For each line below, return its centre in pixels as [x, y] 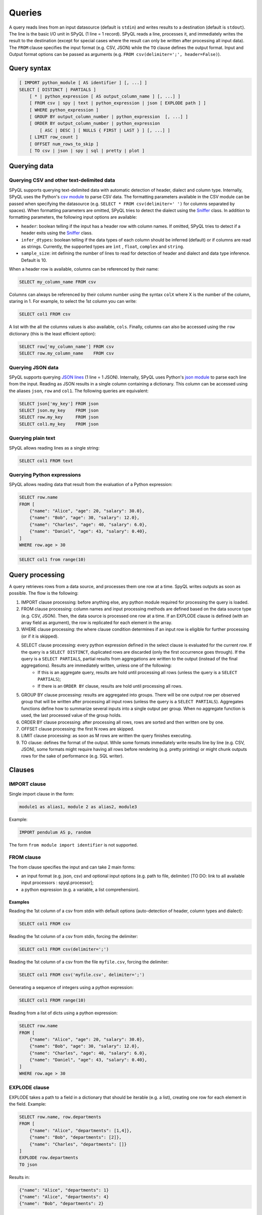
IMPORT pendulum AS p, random [55, 832]
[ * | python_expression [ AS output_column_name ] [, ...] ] [105, 96]
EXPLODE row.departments [49, 1158]
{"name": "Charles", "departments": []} [78, 1144]
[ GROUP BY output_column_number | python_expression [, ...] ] [109, 117]
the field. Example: [27, 1104]
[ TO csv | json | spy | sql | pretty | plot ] [87, 151]
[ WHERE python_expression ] [64, 110]
